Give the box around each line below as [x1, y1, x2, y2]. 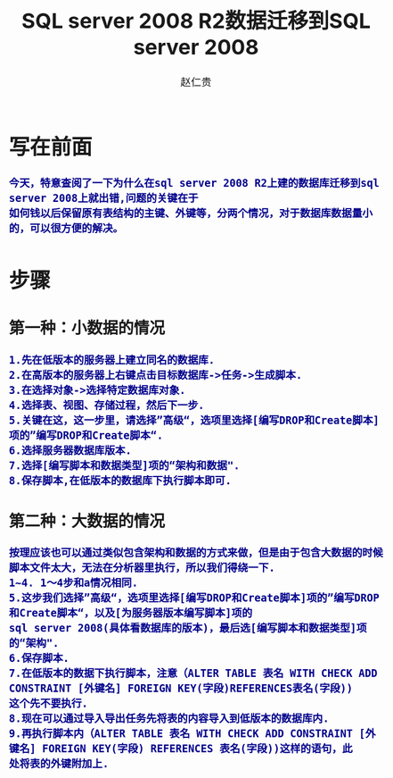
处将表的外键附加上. [9, 757, 110, 771]
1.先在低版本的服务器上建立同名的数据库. [9, 354, 216, 366]
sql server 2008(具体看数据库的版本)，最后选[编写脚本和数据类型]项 [9, 622, 367, 635]
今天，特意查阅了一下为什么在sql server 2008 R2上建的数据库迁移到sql [9, 176, 380, 189]
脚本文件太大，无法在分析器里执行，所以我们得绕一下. [9, 562, 275, 574]
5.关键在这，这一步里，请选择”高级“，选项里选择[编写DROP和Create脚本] [9, 414, 380, 427]
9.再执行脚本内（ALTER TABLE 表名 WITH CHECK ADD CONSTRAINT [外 [9, 727, 376, 740]
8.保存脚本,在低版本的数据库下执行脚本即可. [9, 474, 232, 487]
